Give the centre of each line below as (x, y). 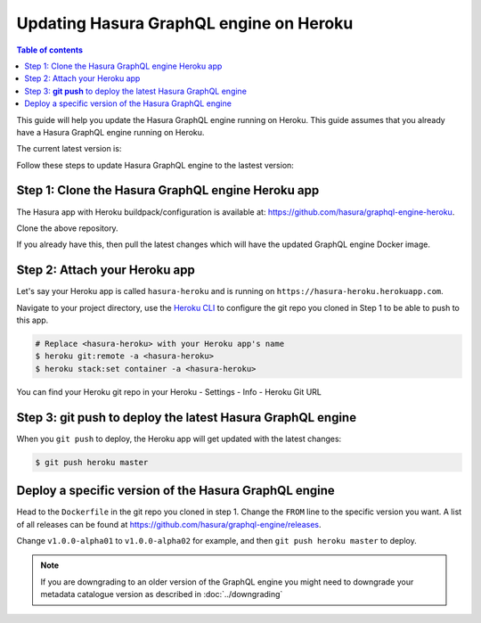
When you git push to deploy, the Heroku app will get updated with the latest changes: (179, 439)
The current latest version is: (69, 149)
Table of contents (50, 50)
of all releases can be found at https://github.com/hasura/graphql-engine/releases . (169, 524)
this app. (33, 320)
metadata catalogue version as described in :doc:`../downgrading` (162, 594)
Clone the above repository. (68, 228)
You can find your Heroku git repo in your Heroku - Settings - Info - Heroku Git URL (169, 391)
